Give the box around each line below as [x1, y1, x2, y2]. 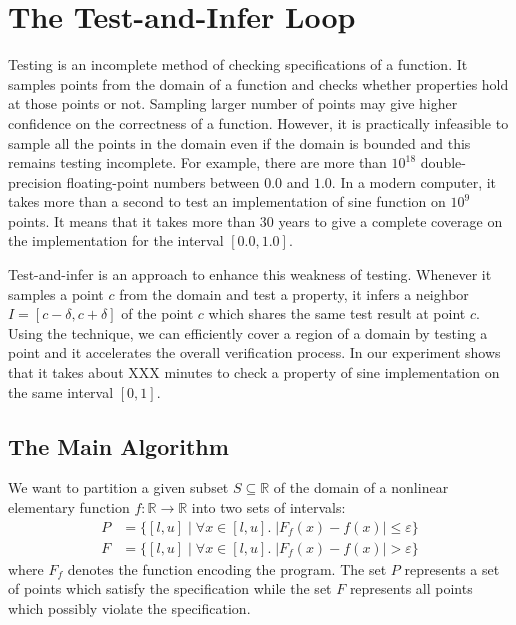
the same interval [8, 381, 114, 402]
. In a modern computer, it [331, 171, 497, 192]
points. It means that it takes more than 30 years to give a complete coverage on [8, 210, 503, 231]
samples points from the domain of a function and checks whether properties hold [8, 73, 509, 94]
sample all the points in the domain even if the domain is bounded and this [8, 132, 471, 153]
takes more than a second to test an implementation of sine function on [8, 191, 446, 212]
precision [8, 171, 62, 192]
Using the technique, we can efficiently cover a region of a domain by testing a [8, 322, 488, 343]
